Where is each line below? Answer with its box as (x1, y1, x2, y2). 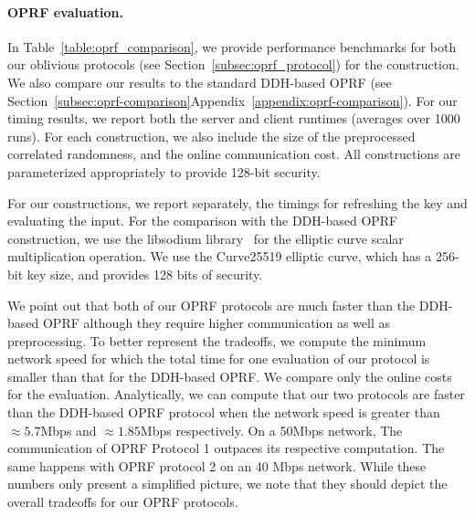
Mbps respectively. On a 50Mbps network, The (140, 420, 403, 439)
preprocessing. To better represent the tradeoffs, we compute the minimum (7, 331, 427, 350)
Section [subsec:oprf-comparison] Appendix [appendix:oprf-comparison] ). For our (7, 90, 458, 110)
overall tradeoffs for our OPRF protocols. (7, 492, 238, 512)
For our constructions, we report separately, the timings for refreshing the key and (7, 193, 468, 212)
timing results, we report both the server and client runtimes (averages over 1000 (7, 109, 460, 128)
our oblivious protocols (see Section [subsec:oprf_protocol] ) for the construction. (7, 55, 459, 74)
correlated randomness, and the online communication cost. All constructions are (7, 144, 461, 164)
